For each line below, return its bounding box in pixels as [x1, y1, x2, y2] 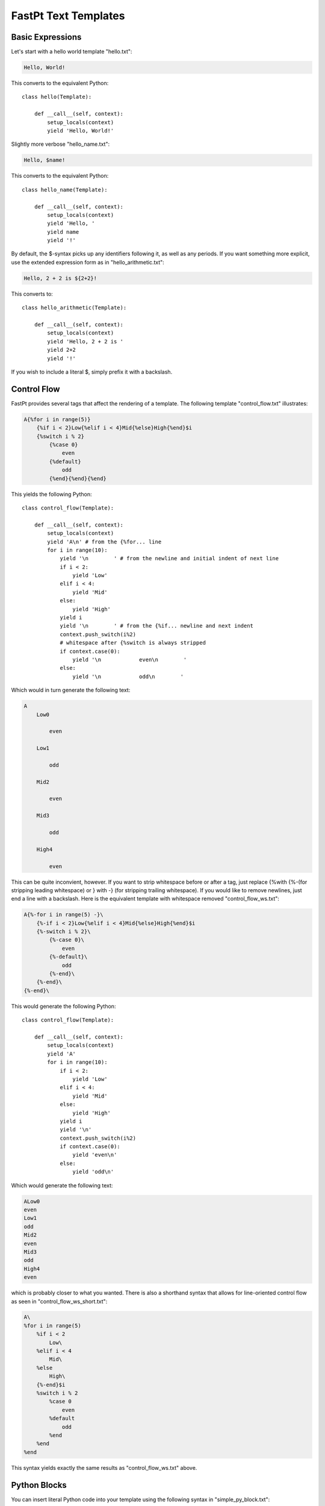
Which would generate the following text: [11, 1181, 113, 1189]
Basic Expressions [11, 32, 82, 42]
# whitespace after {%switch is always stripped [60, 639, 206, 646]
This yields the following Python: [11, 490, 93, 498]
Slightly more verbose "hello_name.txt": [11, 140, 110, 148]
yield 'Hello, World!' [47, 127, 114, 134]
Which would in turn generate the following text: [11, 687, 131, 694]
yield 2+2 [47, 346, 76, 354]
